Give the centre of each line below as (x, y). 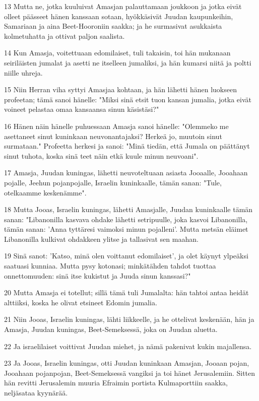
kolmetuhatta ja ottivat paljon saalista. (64, 36)
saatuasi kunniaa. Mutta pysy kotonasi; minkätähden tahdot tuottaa (110, 266)
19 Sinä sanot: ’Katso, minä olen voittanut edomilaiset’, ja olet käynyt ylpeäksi (126, 256)
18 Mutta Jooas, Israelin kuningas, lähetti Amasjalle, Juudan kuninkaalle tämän (128, 209)
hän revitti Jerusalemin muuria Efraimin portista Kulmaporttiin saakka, (116, 383)
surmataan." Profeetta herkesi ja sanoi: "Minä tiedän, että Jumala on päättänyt (127, 146)
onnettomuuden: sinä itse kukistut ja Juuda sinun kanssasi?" (98, 275)
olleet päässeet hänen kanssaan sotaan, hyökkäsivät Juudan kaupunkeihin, (119, 16)
